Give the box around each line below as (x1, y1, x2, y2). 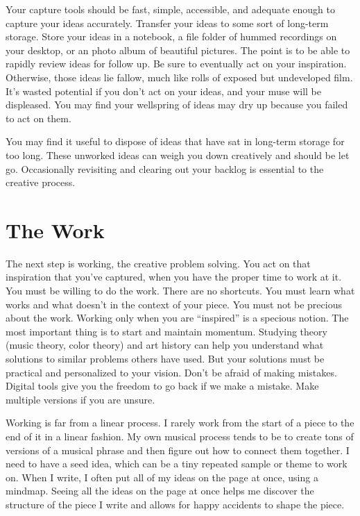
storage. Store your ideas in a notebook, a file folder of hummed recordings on (6, 29, 337, 44)
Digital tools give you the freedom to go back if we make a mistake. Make (6, 378, 319, 393)
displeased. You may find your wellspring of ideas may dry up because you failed (6, 97, 348, 112)
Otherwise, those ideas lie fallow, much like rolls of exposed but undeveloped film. (6, 69, 353, 84)
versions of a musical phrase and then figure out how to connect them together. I (6, 442, 350, 457)
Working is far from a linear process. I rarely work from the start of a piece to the (6, 415, 354, 430)
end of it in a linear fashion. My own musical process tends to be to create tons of (6, 428, 354, 443)
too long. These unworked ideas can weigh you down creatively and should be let (6, 147, 350, 162)
